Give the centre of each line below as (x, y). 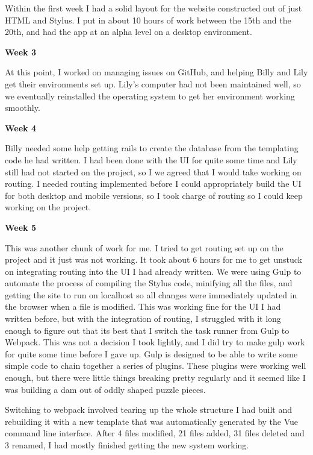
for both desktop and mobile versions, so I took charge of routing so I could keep (154, 195)
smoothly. (23, 108)
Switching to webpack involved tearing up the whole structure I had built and (149, 409)
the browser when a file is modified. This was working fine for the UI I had (143, 306)
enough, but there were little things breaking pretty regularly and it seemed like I (155, 378)
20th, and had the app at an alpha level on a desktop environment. (129, 32)
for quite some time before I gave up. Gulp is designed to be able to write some (151, 353)
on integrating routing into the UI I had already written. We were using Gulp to (153, 271)
